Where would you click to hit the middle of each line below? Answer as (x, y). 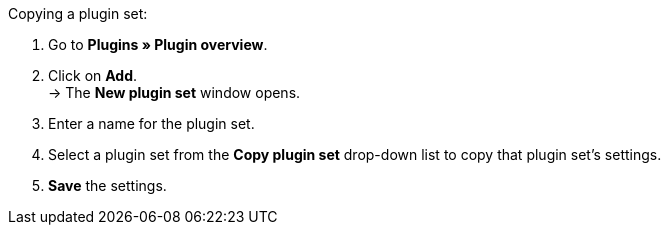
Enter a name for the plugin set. (151, 123)
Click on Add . (93, 75)
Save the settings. (107, 185)
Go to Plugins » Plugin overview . (158, 44)
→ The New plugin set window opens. (174, 92)
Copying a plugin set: (78, 13)
